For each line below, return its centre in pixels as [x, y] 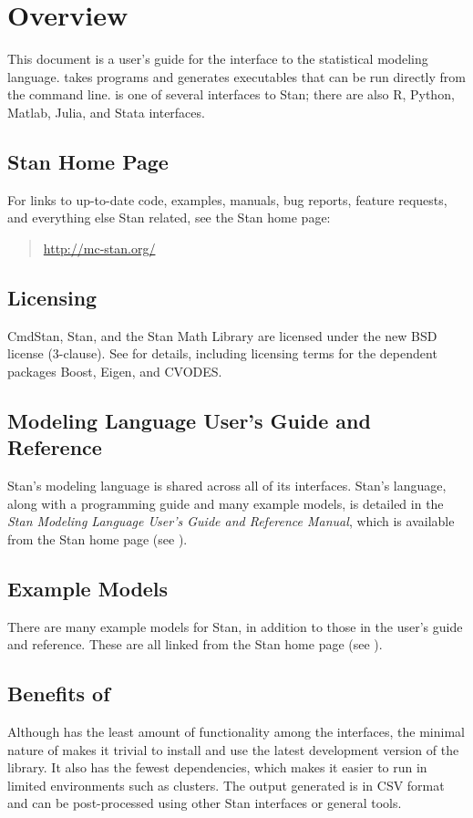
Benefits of [59, 694]
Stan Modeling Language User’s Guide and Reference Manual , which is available [231, 521]
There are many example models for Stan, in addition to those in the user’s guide [235, 626]
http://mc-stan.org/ [99, 248]
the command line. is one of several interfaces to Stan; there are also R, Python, [231, 94]
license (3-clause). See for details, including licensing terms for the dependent [222, 353]
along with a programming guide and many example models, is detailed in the [226, 503]
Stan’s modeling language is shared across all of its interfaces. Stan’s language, [227, 486]
